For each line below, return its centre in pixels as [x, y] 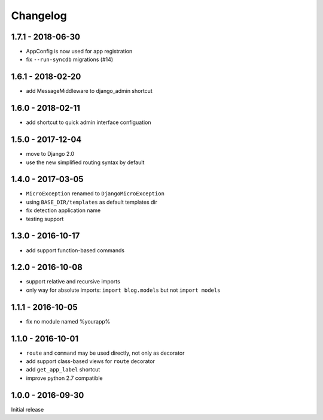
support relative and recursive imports [73, 282]
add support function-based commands [75, 250]
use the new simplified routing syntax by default [85, 162]
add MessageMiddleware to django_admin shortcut [89, 91]
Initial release [28, 409]
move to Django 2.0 [50, 154]
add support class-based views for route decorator [91, 361]
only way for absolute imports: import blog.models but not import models [123, 290]
